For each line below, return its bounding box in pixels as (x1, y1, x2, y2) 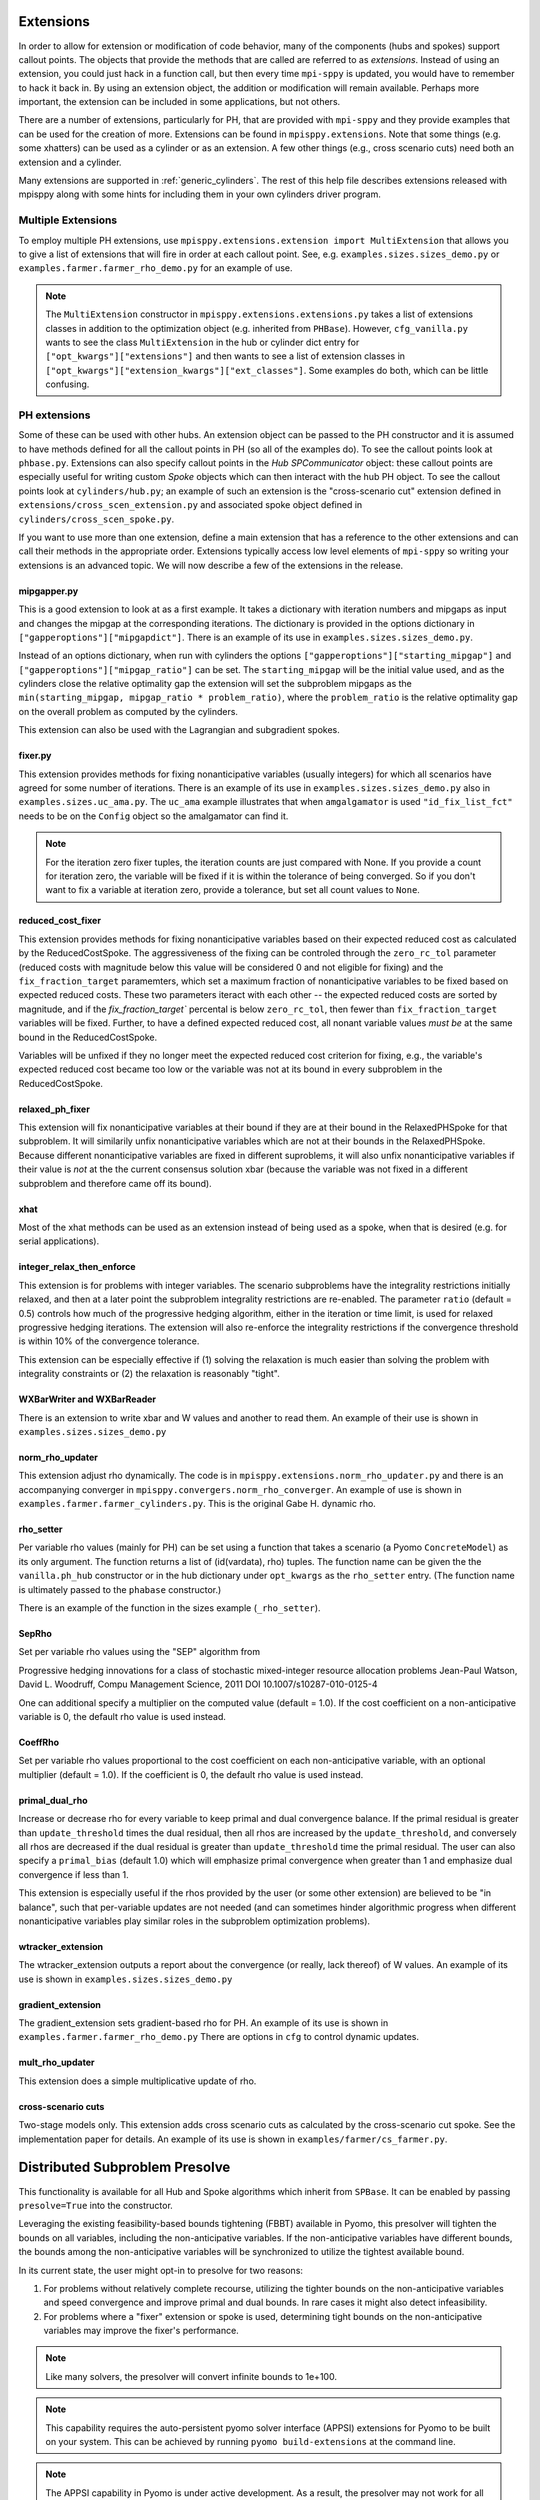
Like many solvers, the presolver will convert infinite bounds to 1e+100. (45, 2370, 337, 2382)
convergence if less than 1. (18, 1868, 129, 1880)
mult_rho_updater (18, 2056, 95, 2069)
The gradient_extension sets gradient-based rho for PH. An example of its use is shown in (18, 2017, 389, 2029)
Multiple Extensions (18, 213, 118, 227)
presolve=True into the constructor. (18, 2199, 174, 2211)
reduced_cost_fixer (18, 915, 102, 927)
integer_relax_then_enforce (18, 1261, 136, 1273)
